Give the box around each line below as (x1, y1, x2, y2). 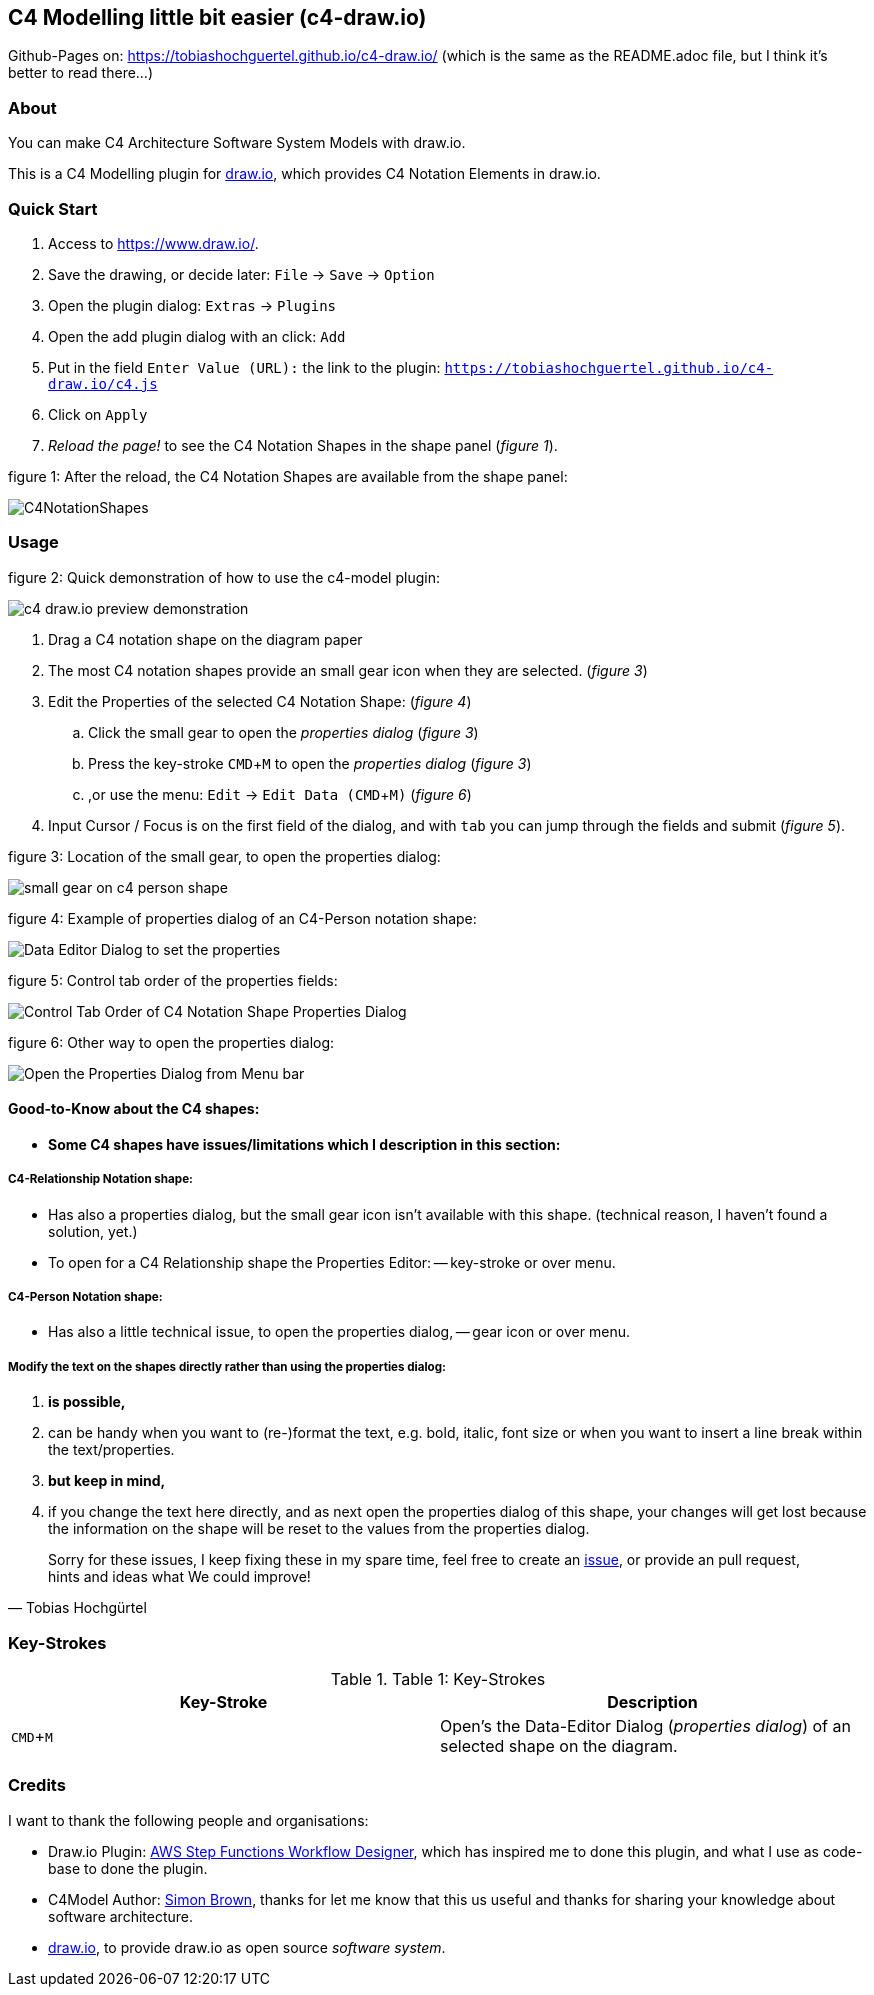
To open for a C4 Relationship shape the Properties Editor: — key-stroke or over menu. (48, 1253, 616, 1271)
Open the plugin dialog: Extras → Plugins (48, 296, 337, 314)
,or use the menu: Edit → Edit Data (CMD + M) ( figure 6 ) (88, 785, 472, 803)
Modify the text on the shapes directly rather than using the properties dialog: (8, 1359, 446, 1374)
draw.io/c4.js (48, 375, 158, 392)
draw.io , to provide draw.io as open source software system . (48, 1938, 446, 1956)
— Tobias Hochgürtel (8, 1599, 147, 1617)
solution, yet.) (48, 1222, 138, 1240)
